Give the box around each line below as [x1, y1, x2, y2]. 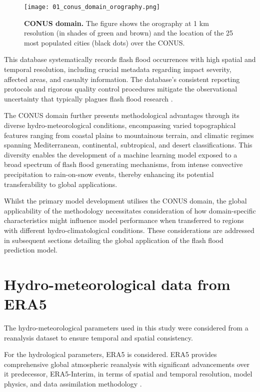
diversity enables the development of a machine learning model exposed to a [4, 149, 237, 159]
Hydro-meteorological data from [4, 273, 230, 294]
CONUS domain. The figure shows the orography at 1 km [24, 17, 209, 28]
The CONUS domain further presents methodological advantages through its [4, 110, 239, 120]
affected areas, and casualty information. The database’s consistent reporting [4, 73, 240, 84]
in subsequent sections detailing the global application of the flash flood [4, 234, 223, 245]
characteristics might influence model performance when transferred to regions [4, 215, 244, 225]
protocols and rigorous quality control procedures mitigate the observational [4, 83, 237, 94]
